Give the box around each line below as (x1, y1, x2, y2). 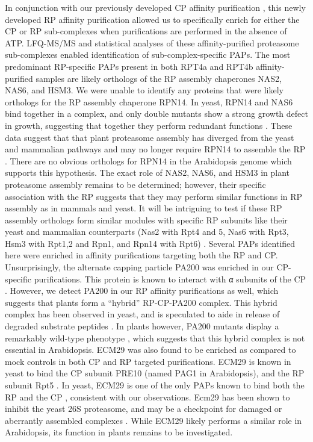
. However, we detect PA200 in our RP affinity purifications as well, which (5, 284, 279, 297)
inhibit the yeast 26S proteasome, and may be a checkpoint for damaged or (5, 402, 282, 415)
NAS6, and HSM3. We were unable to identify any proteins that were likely (5, 84, 284, 96)
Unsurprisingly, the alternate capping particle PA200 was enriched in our (5, 261, 274, 273)
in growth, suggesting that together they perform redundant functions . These (5, 119, 293, 131)
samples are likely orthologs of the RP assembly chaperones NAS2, (36, 72, 282, 84)
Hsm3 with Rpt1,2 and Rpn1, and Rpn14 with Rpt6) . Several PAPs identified (5, 237, 296, 249)
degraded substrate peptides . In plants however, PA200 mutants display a (5, 320, 279, 332)
